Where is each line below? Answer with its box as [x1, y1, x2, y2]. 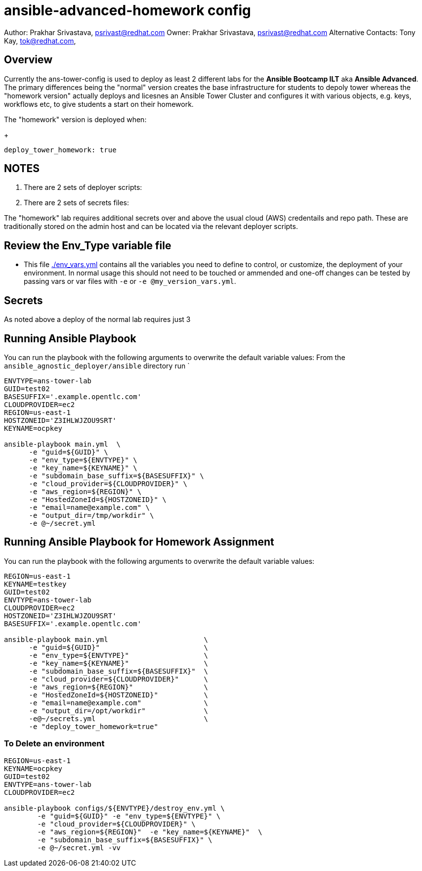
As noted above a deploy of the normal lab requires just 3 [4, 315, 191, 324]
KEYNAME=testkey [4, 580, 67, 588]
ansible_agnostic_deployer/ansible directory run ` [4, 361, 190, 370]
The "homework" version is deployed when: [4, 115, 147, 124]
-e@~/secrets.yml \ [29, 714, 209, 723]
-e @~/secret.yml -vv [37, 843, 121, 852]
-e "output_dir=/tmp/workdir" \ [29, 511, 154, 519]
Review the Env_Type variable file [4, 239, 171, 252]
